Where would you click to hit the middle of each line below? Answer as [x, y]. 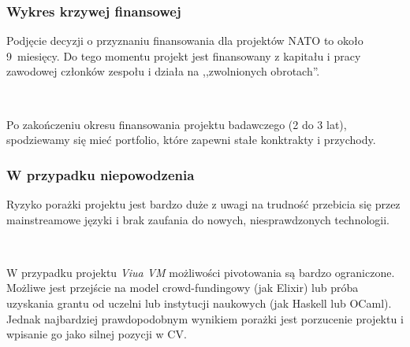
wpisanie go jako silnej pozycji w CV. [97, 334]
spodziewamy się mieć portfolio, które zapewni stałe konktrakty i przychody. [191, 140]
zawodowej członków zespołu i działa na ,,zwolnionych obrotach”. [163, 71]
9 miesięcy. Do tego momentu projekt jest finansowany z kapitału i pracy [184, 55]
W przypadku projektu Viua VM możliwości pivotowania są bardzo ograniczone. [201, 272]
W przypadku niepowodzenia [101, 174]
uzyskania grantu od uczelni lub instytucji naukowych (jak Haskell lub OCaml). [199, 303]
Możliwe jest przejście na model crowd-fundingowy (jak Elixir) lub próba [183, 288]
